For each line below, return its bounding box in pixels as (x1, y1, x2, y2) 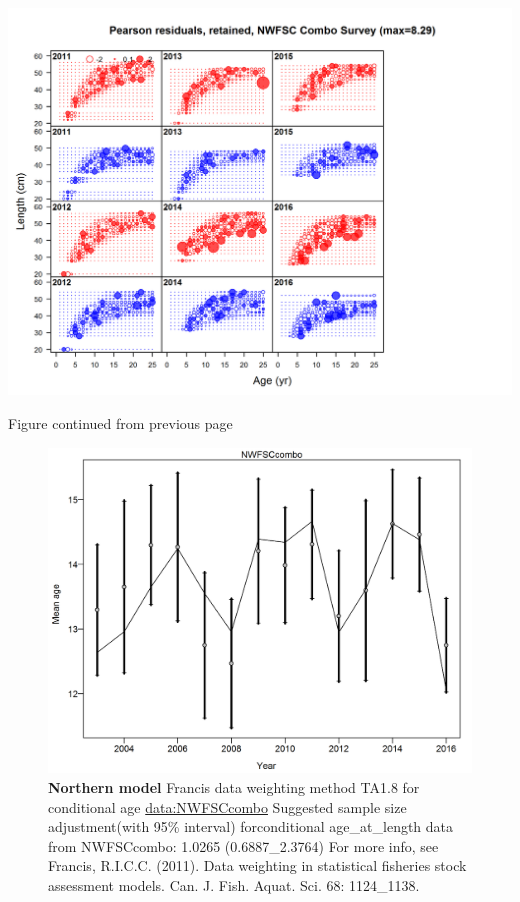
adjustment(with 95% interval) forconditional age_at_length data (48, 816, 454, 837)
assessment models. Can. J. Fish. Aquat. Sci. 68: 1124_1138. (48, 874, 420, 895)
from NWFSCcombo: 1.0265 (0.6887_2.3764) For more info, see (48, 835, 439, 856)
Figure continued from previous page (8, 412, 233, 433)
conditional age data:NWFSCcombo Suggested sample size (48, 796, 407, 817)
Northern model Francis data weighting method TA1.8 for (48, 776, 420, 797)
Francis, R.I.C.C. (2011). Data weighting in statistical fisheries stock (48, 855, 467, 876)
